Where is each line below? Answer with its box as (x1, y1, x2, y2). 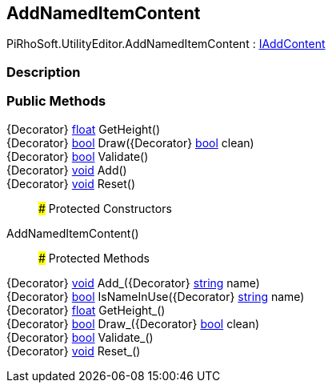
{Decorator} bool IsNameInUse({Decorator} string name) (6, 289, 305, 303)
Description (6, 63, 81, 80)
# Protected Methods (38, 251, 150, 265)
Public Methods (6, 93, 106, 110)
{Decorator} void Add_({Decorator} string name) (6, 275, 260, 290)
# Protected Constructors (38, 201, 172, 215)
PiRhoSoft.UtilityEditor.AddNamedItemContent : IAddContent (6, 37, 326, 51)
